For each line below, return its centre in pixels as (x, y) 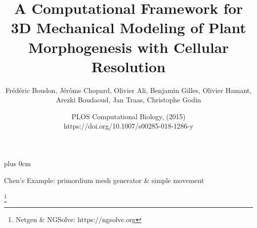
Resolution (128, 66)
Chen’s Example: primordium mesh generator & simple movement (104, 180)
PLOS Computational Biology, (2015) (128, 116)
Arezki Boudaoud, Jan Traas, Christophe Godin (128, 100)
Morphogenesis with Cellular (128, 47)
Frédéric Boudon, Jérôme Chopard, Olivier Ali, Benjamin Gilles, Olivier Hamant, (128, 90)
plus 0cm (18, 163)
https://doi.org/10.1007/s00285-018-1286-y (128, 126)
